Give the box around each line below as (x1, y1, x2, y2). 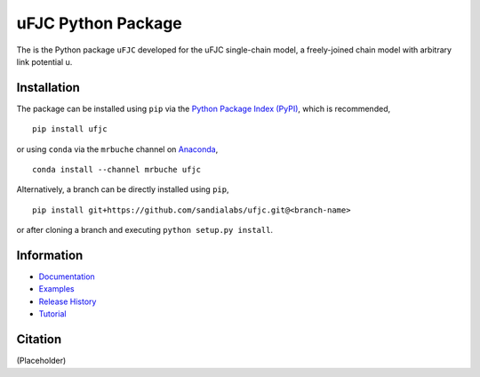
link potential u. (16, 56, 73, 67)
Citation (16, 332, 62, 347)
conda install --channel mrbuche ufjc (32, 164, 202, 175)
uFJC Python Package (16, 13, 182, 33)
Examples (38, 284, 75, 294)
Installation (16, 80, 80, 95)
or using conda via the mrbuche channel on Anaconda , (16, 143, 219, 155)
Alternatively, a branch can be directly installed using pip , (16, 184, 229, 195)
